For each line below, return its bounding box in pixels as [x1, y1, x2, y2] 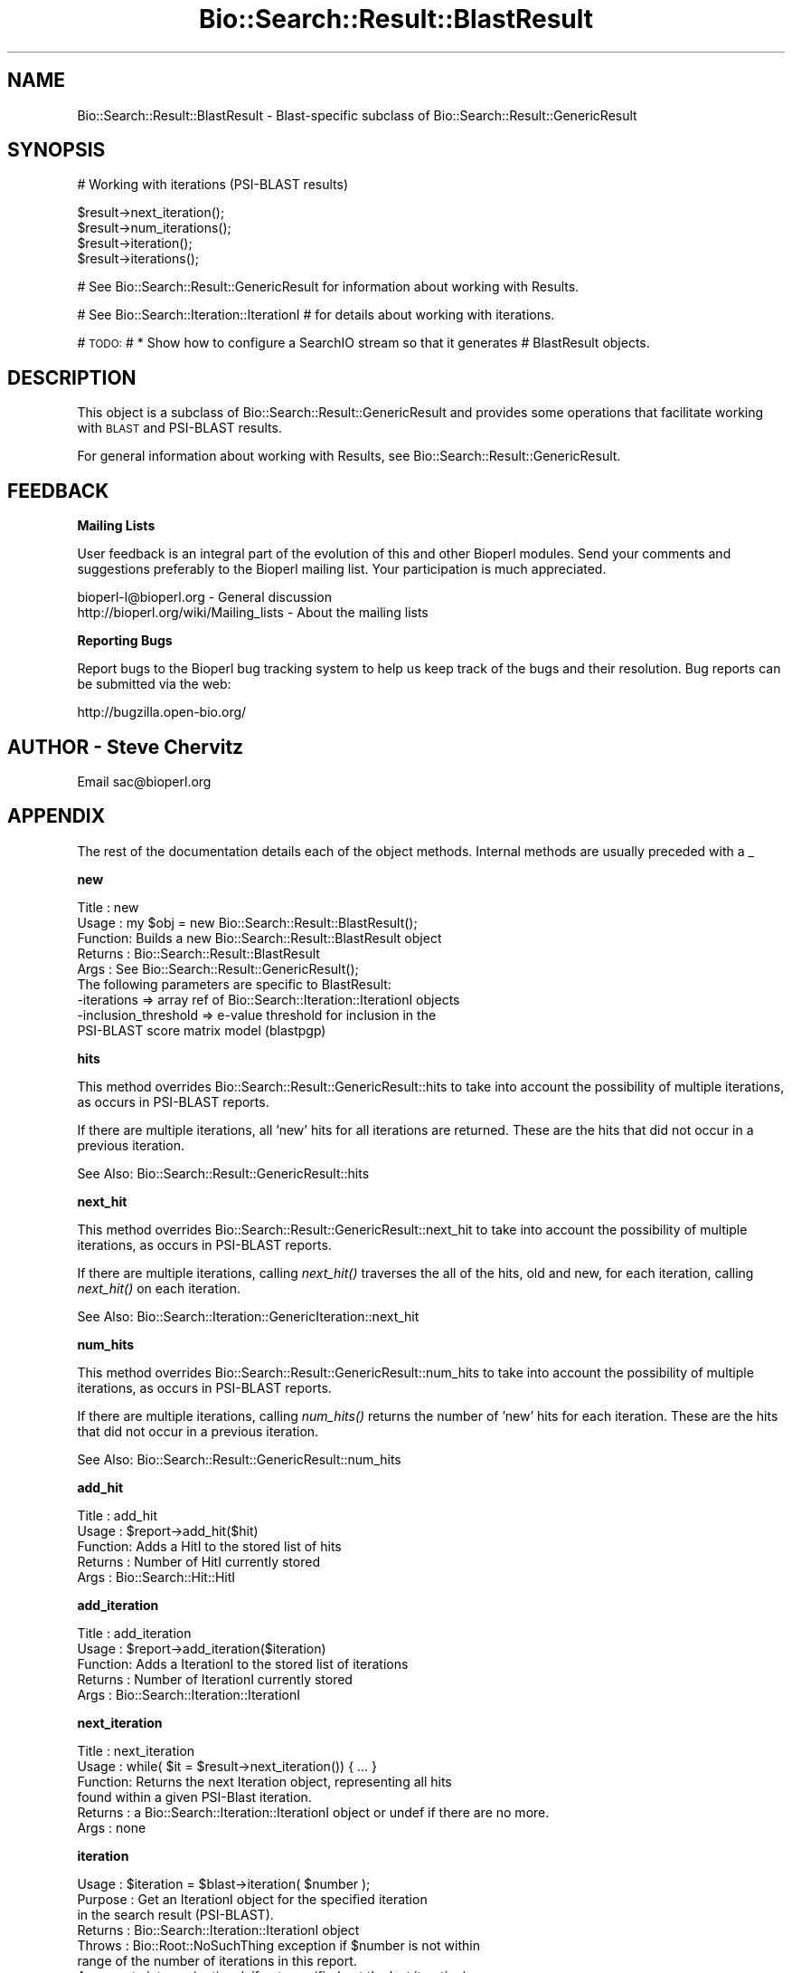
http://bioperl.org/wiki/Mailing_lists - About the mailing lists [77, 605, 429, 621]
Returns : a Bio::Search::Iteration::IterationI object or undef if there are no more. [77, 1804, 550, 1820]
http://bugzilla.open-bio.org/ [77, 704, 247, 720]
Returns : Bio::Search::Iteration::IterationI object [77, 1921, 360, 1938]
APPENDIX [7, 805, 106, 828]
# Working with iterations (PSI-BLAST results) [77, 176, 349, 193]
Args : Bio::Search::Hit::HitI [77, 1568, 236, 1585]
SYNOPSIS [7, 138, 106, 162]
